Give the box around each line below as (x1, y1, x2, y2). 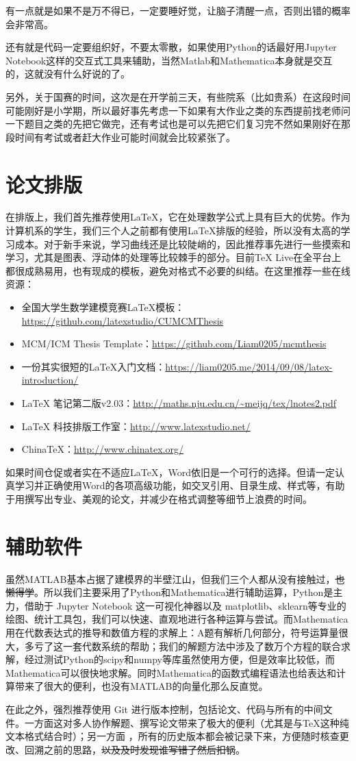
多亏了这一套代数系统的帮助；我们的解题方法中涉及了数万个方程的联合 (24, 638, 341, 653)
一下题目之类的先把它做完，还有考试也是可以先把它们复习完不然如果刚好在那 (5, 116, 351, 131)
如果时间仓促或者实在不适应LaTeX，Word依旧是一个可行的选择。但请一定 (5, 464, 335, 479)
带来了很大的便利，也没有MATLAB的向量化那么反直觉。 (14, 679, 268, 693)
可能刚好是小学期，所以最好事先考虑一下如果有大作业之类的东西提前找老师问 (5, 103, 351, 117)
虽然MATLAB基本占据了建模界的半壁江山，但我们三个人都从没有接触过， (5, 571, 335, 586)
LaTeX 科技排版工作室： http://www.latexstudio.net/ (21, 419, 251, 433)
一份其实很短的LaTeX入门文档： (21, 359, 166, 373)
